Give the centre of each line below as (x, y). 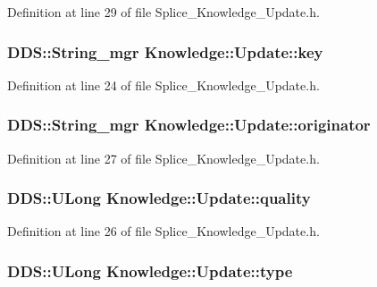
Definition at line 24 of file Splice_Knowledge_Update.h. (163, 84)
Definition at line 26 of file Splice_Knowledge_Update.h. (163, 231)
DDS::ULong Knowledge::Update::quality (159, 198)
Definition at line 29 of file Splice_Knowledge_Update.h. (163, 12)
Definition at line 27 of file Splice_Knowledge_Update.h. (163, 158)
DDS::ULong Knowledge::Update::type (150, 270)
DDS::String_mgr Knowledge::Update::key (165, 51)
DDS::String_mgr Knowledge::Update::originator (189, 125)
